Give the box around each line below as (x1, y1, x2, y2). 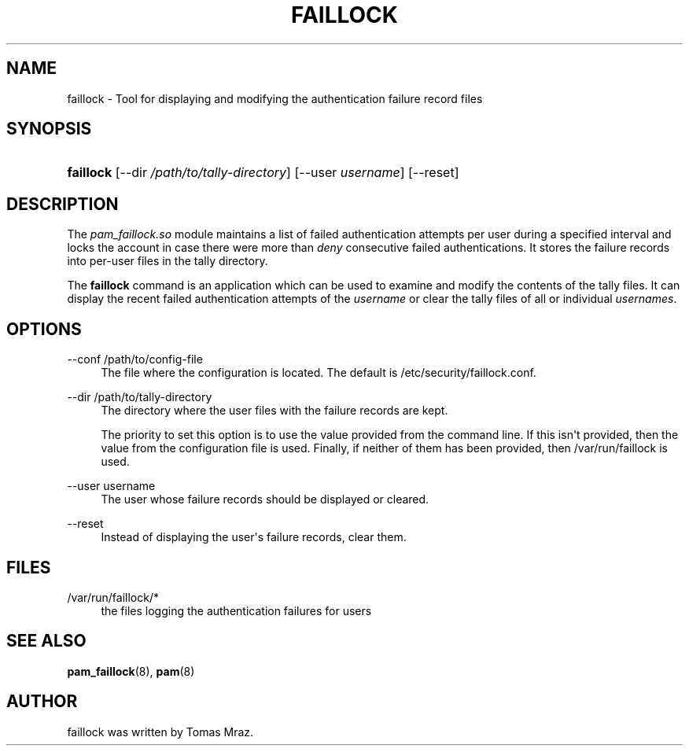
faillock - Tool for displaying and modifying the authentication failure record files (67, 91, 483, 105)
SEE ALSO (6, 631, 87, 651)
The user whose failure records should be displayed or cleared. (101, 492, 429, 507)
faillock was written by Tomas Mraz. (67, 724, 254, 739)
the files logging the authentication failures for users (101, 603, 372, 617)
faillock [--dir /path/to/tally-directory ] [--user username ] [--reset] (67, 164, 459, 181)
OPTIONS (6, 319, 82, 339)
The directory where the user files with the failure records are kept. (101, 404, 448, 418)
